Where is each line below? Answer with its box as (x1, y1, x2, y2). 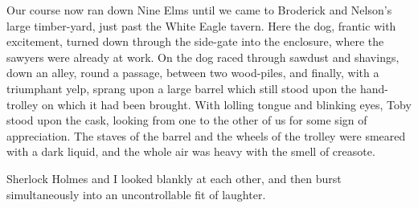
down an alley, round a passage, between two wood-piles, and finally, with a (6, 64, 379, 81)
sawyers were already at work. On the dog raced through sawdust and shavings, (6, 48, 400, 65)
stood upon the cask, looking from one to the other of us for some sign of (6, 112, 367, 128)
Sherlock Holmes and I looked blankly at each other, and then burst (6, 169, 342, 186)
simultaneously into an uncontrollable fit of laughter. (6, 186, 266, 202)
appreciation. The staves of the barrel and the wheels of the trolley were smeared (6, 127, 406, 144)
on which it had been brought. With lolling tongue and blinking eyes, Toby (41, 96, 412, 112)
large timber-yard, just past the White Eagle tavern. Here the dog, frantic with (6, 17, 396, 34)
